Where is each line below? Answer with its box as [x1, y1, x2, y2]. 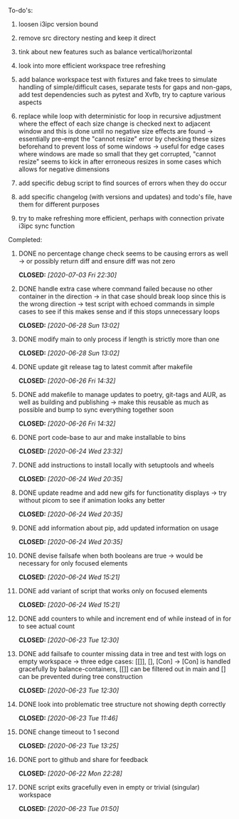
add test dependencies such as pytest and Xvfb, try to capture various [18, 91, 226, 99]
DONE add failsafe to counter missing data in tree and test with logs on [18, 650, 226, 658]
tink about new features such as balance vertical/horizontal [18, 48, 193, 56]
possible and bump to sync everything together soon [18, 406, 174, 413]
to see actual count [18, 622, 75, 630]
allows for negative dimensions [18, 165, 110, 174]
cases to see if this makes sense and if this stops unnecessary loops [18, 307, 220, 316]
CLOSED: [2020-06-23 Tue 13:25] [18, 742, 119, 750]
